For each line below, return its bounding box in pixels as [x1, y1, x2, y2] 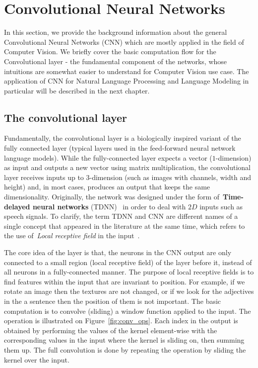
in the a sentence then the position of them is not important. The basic [4, 295, 221, 306]
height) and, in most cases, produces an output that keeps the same [4, 182, 210, 192]
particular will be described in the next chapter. [4, 85, 150, 95]
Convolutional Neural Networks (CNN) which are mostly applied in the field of [4, 36, 244, 47]
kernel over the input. [4, 354, 69, 365]
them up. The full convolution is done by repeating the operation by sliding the [4, 344, 246, 355]
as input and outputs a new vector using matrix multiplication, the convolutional [4, 162, 251, 173]
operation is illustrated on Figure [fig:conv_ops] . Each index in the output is [4, 315, 238, 326]
